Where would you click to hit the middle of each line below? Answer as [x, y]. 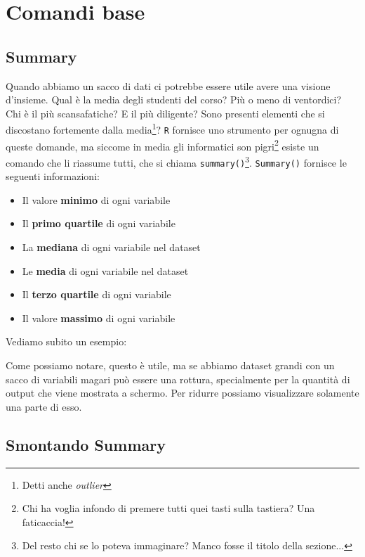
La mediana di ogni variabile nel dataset [111, 247]
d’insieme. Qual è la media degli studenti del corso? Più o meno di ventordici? [174, 100]
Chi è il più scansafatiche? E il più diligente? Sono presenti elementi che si [165, 113]
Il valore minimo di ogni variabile [96, 199]
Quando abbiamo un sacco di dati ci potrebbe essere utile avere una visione [168, 85]
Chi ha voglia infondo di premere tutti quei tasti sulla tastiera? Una [168, 508]
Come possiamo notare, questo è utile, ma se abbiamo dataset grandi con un [170, 365]
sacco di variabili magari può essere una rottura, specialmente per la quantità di [178, 379]
